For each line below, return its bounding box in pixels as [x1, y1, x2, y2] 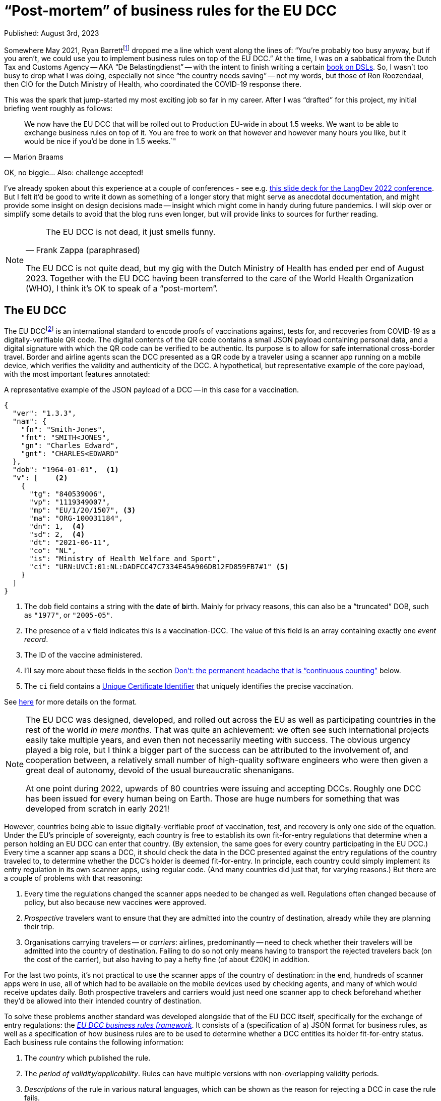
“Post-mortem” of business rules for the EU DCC [4, 2, 337, 19]
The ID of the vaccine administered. [24, 650, 143, 659]
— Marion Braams [4, 153, 64, 162]
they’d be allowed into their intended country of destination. [4, 996, 202, 1005]
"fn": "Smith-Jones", [21, 425, 106, 433]
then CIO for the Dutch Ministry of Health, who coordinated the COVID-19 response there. [4, 80, 302, 89]
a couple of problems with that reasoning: [4, 873, 143, 882]
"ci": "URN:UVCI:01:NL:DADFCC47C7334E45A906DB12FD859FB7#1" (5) [29, 562, 289, 571]
